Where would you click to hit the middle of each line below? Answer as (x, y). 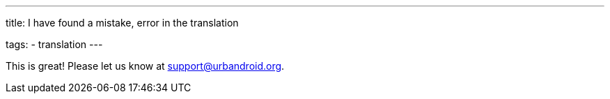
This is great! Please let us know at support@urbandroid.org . (145, 66)
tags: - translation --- (54, 44)
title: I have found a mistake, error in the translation (122, 23)
